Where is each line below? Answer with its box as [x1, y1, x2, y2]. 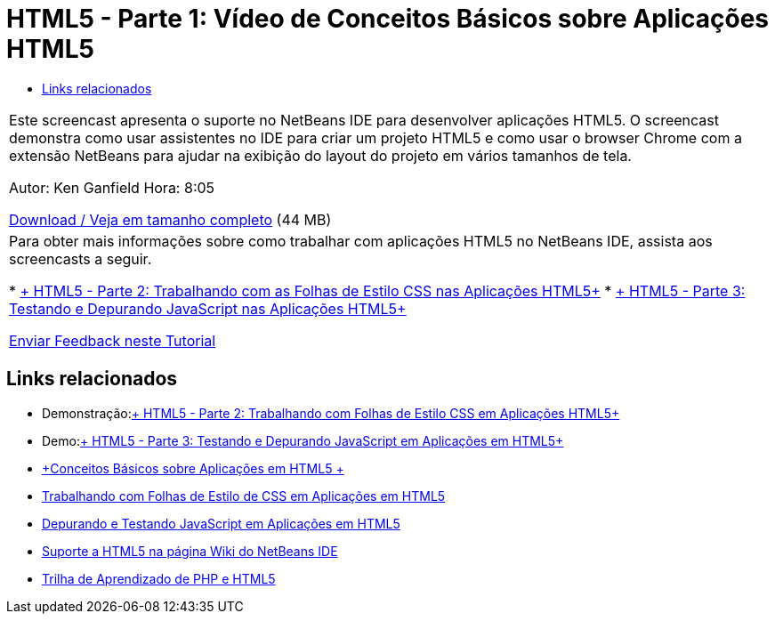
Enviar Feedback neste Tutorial [9, 331, 216, 350]
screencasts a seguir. [9, 249, 152, 268]
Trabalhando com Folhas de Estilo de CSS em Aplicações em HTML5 [42, 488, 446, 504]
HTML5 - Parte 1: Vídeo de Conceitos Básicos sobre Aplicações [6, 4, 770, 34]
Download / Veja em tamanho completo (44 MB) [9, 210, 332, 229]
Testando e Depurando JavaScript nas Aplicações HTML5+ [9, 299, 407, 318]
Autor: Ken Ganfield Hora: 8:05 [9, 178, 215, 197]
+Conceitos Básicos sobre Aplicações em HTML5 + [42, 460, 344, 476]
